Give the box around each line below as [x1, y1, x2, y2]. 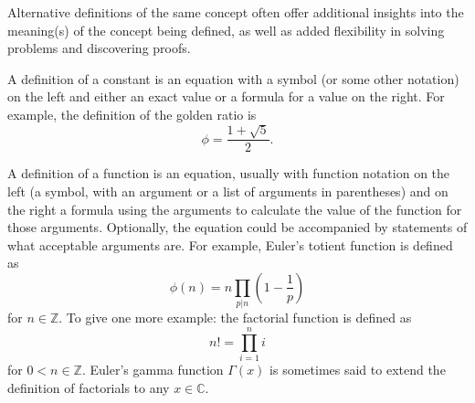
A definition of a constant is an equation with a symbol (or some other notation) [7, 69, 459, 88]
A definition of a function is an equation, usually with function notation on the [7, 164, 450, 183]
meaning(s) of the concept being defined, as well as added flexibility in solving [7, 20, 445, 39]
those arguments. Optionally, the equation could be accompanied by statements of [7, 217, 468, 237]
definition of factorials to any [7, 377, 170, 397]
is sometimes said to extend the [269, 360, 446, 379]
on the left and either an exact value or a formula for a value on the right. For [7, 87, 445, 106]
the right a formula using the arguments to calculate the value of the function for [7, 199, 462, 218]
